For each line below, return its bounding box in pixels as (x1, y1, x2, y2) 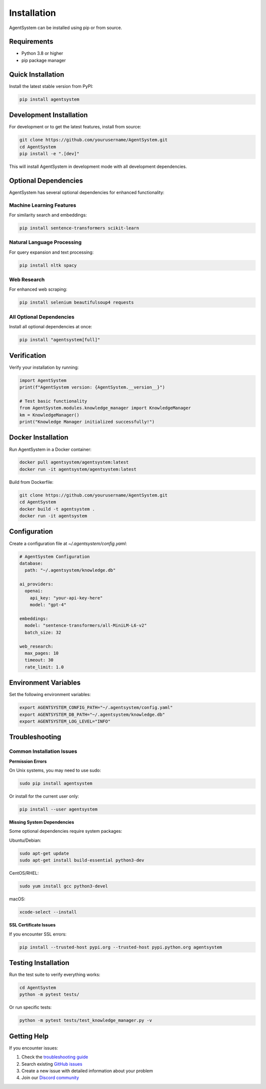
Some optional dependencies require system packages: (9, 828, 123, 834)
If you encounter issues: (9, 1045, 59, 1051)
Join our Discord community (21, 1075, 79, 1081)
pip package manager (21, 57, 66, 63)
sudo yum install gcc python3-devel (19, 884, 108, 889)
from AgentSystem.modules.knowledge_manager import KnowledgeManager (19, 405, 191, 411)
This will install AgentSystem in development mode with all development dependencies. (9, 163, 187, 169)
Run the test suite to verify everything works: (9, 972, 100, 977)
